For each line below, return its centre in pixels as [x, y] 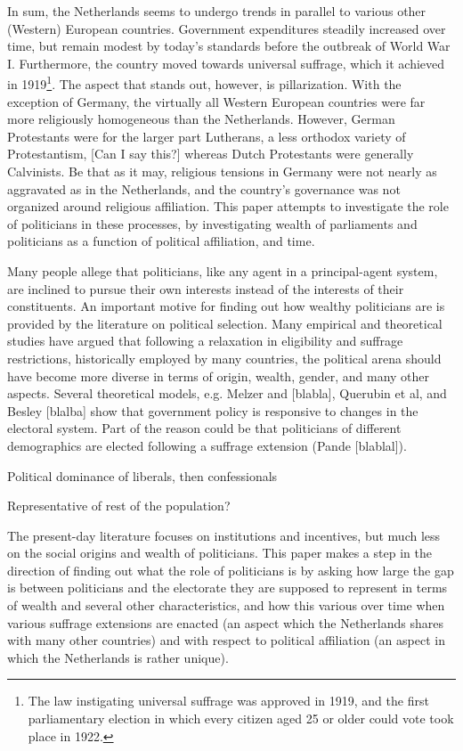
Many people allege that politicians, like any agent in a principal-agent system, [223, 270]
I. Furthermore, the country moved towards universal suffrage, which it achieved [226, 63]
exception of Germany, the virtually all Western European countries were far [216, 101]
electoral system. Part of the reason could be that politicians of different [204, 428]
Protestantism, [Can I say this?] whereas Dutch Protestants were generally [211, 154]
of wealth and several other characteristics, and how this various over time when [226, 605]
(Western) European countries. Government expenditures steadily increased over [227, 28]
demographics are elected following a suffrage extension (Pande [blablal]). [207, 445]
